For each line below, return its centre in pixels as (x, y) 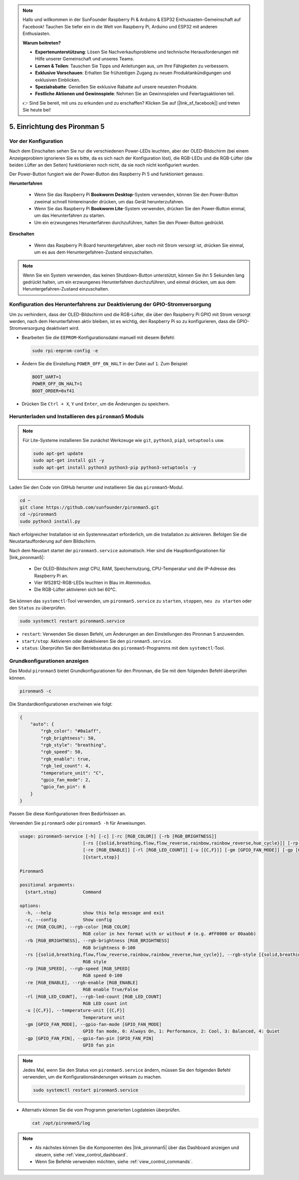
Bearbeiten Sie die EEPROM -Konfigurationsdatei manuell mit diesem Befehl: (98, 337)
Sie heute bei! (37, 110)
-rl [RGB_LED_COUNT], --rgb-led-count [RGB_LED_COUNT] (93, 996)
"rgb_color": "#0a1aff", (71, 731)
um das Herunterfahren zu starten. (70, 216)
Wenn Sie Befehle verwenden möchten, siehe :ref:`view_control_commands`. (114, 1162)
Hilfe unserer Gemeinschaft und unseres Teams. (85, 59)
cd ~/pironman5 (38, 514)
